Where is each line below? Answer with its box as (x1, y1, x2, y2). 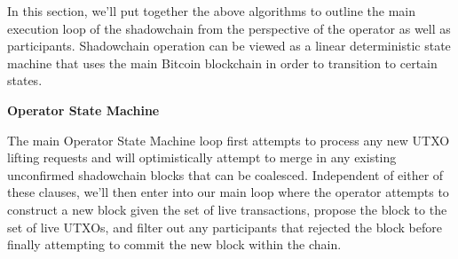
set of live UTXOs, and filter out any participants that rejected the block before (7, 217, 442, 236)
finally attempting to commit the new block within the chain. (7, 235, 342, 254)
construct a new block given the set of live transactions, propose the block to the (7, 200, 447, 218)
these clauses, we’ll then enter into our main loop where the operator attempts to (7, 183, 449, 201)
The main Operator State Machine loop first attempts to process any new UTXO (7, 130, 450, 149)
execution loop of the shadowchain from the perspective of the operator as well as (7, 19, 451, 37)
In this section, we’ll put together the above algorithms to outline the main (7, 2, 415, 20)
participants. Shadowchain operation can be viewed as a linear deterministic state (7, 36, 451, 55)
